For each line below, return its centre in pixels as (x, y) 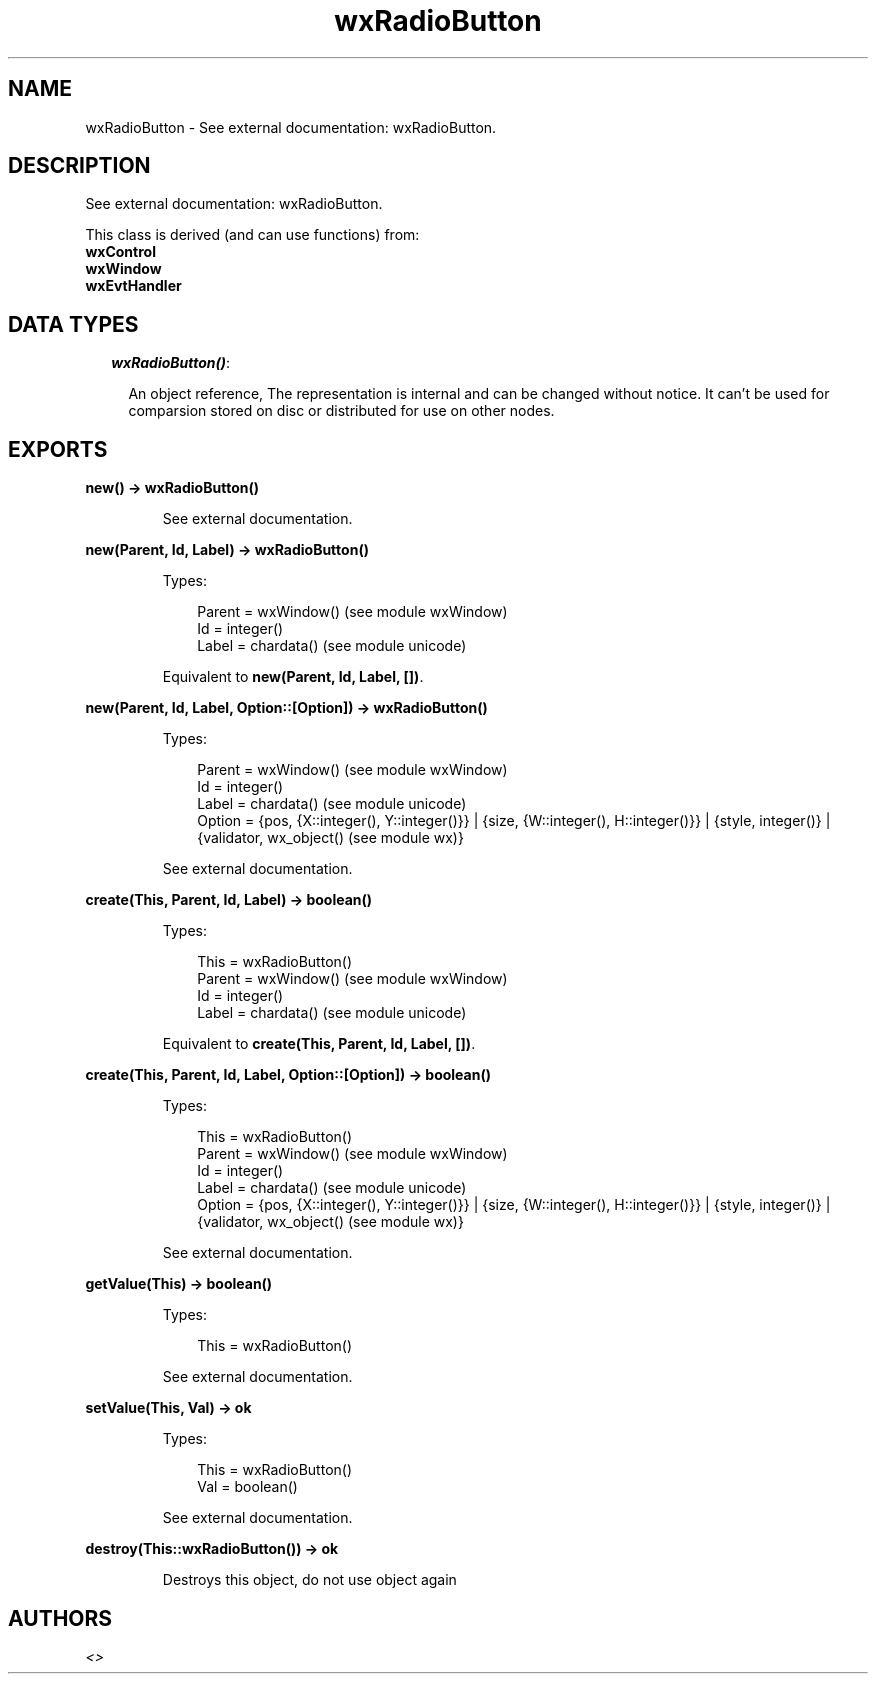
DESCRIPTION (79, 166)
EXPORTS (58, 449)
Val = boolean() (247, 1487)
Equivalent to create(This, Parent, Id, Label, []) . (319, 1044)
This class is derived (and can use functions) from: (252, 235)
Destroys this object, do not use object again (309, 1580)
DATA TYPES (73, 324)
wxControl (120, 252)
